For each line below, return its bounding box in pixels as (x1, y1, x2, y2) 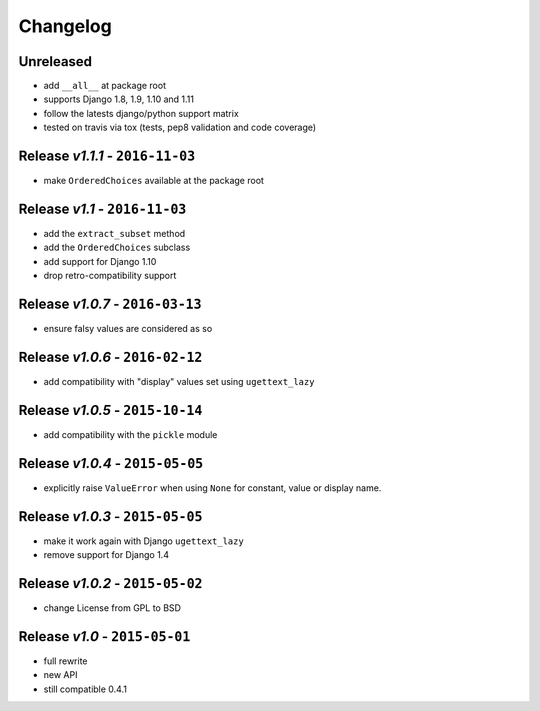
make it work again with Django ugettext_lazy (43, 535, 244, 547)
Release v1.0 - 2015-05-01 (18, 628, 191, 645)
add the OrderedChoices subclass (43, 241, 191, 254)
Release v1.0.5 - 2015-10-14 (18, 401, 203, 419)
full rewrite (43, 655, 88, 667)
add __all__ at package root (43, 80, 167, 92)
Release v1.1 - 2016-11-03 (18, 200, 187, 217)
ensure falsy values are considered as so (43, 323, 213, 335)
